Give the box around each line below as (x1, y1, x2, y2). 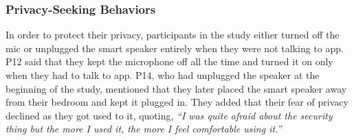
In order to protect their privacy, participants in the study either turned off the (5, 27, 340, 42)
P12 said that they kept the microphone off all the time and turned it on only (5, 54, 333, 69)
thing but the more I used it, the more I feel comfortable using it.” (5, 121, 282, 136)
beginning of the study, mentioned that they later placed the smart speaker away (5, 81, 347, 95)
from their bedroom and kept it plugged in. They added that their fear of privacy (5, 95, 349, 109)
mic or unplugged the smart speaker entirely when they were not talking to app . (5, 40, 344, 55)
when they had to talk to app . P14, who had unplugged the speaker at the (5, 68, 320, 82)
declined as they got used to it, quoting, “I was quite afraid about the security (5, 108, 333, 122)
